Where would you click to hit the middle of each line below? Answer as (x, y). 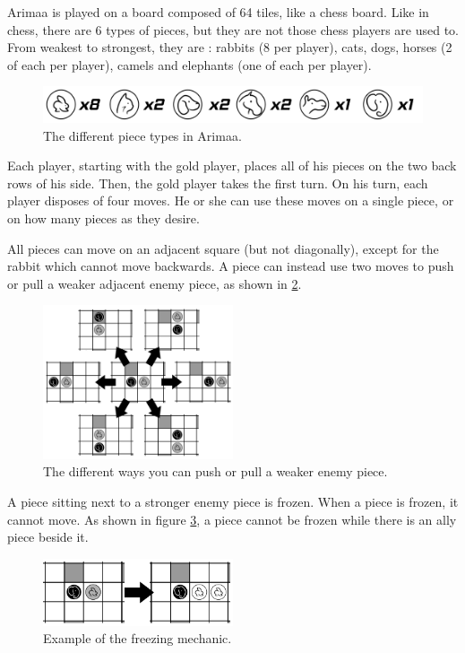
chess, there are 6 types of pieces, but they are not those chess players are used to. (233, 29)
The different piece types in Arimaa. (142, 135)
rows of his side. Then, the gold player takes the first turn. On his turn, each (218, 183)
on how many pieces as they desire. (103, 218)
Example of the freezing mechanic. (138, 638)
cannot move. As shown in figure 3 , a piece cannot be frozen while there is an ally (232, 519)
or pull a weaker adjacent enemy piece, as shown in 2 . (155, 283)
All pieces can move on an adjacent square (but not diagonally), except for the (223, 248)
